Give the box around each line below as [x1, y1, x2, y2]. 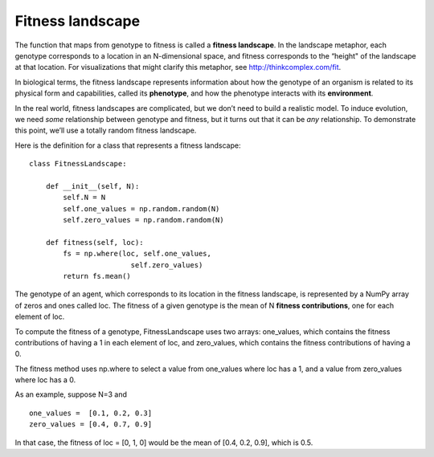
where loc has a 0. [14, 375, 76, 385]
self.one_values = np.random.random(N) [63, 204, 220, 213]
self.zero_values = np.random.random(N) [63, 215, 224, 225]
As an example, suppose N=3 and [14, 390, 128, 399]
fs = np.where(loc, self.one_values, [63, 249, 212, 259]
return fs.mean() [63, 271, 132, 280]
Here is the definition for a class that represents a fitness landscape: [14, 141, 241, 150]
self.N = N [63, 193, 106, 202]
